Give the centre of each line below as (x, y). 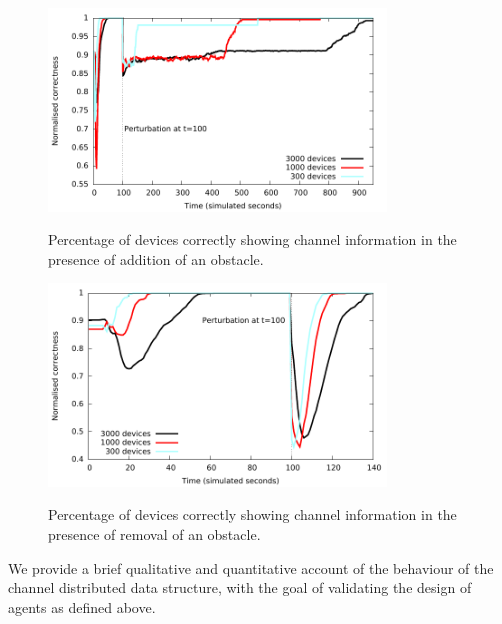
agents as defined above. (82, 606)
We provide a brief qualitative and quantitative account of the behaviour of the (251, 567)
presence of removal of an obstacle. (154, 533)
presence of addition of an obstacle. (156, 258)
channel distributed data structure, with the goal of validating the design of (240, 587)
